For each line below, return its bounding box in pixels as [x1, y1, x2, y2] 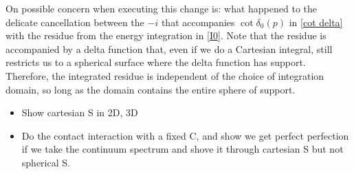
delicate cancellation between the [5, 14, 144, 29]
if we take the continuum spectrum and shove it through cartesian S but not [21, 142, 344, 156]
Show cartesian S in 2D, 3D [21, 105, 138, 120]
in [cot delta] [289, 14, 343, 29]
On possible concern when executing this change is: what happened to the [5, 1, 318, 15]
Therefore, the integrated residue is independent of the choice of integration [5, 68, 324, 83]
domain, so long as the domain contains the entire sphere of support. [5, 82, 296, 96]
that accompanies [161, 14, 235, 29]
